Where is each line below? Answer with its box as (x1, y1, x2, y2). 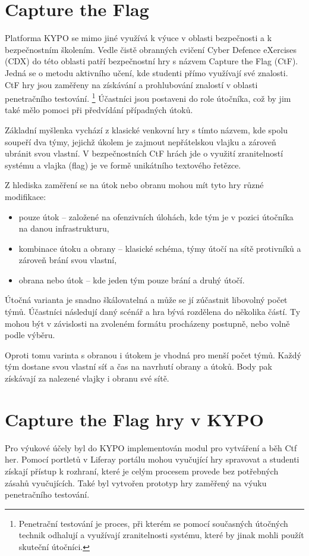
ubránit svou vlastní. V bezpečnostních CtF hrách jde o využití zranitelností (5, 147, 283, 160)
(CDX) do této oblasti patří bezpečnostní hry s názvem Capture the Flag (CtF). (5, 55, 298, 67)
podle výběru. (5, 329, 55, 341)
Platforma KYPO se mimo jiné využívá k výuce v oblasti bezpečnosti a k (5, 32, 272, 44)
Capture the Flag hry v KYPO (5, 407, 264, 431)
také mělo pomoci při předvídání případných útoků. (5, 104, 193, 116)
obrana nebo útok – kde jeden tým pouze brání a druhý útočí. (18, 273, 245, 286)
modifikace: (5, 190, 46, 202)
